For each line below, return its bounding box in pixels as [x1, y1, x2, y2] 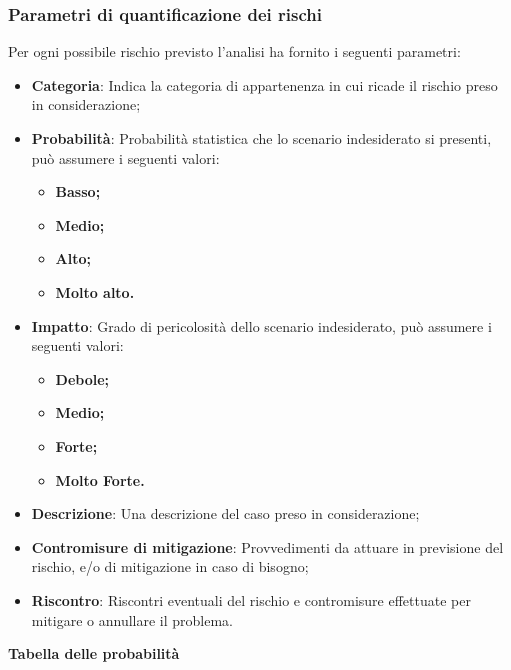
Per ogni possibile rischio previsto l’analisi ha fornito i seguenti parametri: [8, 41, 461, 62]
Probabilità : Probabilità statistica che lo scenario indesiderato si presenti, [31, 128, 492, 148]
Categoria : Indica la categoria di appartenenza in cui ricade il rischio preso [31, 74, 498, 95]
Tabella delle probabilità [8, 643, 180, 664]
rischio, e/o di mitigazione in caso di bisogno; [31, 556, 309, 577]
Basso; [55, 181, 101, 202]
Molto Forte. [55, 469, 145, 490]
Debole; [55, 368, 110, 389]
